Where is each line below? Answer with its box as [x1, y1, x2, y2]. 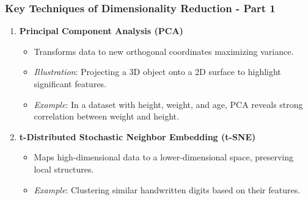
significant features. [34, 77, 107, 90]
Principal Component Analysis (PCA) [19, 24, 183, 37]
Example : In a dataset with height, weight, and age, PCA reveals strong [34, 98, 303, 110]
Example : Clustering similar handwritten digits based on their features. [34, 183, 301, 196]
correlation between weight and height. [34, 110, 179, 123]
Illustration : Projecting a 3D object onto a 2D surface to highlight [34, 65, 281, 78]
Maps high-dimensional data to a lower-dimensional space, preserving [34, 151, 293, 163]
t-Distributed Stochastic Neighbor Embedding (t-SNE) [19, 130, 256, 143]
